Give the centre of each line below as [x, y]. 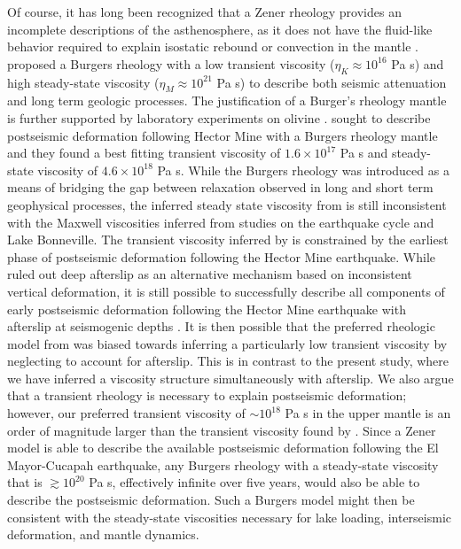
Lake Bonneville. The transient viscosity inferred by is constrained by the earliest [228, 240]
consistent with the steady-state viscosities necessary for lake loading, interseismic [230, 517]
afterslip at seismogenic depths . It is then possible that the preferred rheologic [221, 326]
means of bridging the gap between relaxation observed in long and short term [220, 187]
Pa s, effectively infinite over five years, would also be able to [254, 482]
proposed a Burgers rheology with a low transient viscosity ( [171, 63]
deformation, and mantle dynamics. [103, 534]
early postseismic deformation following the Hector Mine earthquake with [207, 309]
